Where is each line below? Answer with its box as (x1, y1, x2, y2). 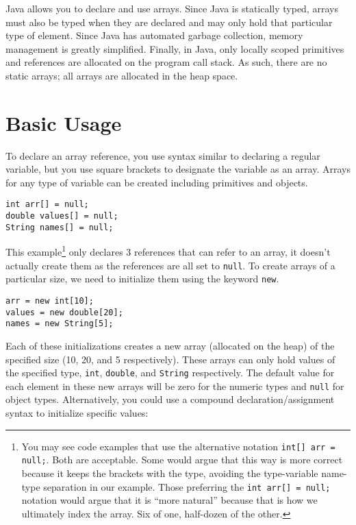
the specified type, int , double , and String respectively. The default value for (5, 365, 335, 380)
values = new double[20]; (5, 307, 123, 317)
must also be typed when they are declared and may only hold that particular (5, 14, 333, 29)
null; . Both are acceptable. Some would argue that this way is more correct (21, 452, 343, 467)
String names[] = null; (5, 222, 114, 232)
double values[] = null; (5, 211, 118, 221)
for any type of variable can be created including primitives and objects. (5, 175, 308, 189)
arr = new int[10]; (5, 296, 94, 306)
